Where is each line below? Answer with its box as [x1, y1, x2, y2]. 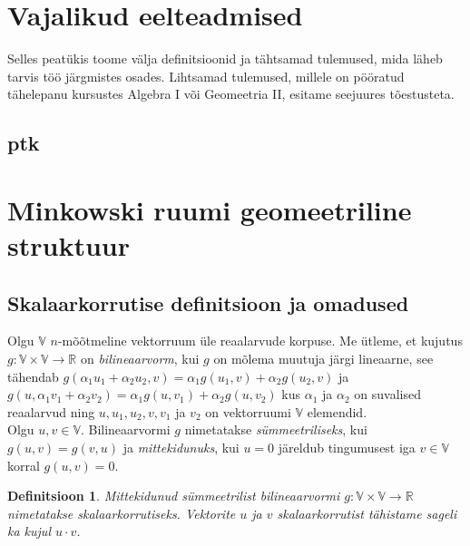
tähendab [7, 366, 59, 385]
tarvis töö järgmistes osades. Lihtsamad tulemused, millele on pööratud [7, 66, 405, 85]
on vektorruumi [205, 402, 291, 421]
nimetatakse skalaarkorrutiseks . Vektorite [7, 503, 236, 522]
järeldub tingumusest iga [278, 438, 416, 457]
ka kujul [7, 522, 51, 541]
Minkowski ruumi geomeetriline [7, 190, 412, 228]
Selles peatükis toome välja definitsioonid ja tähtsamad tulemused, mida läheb [7, 49, 443, 68]
